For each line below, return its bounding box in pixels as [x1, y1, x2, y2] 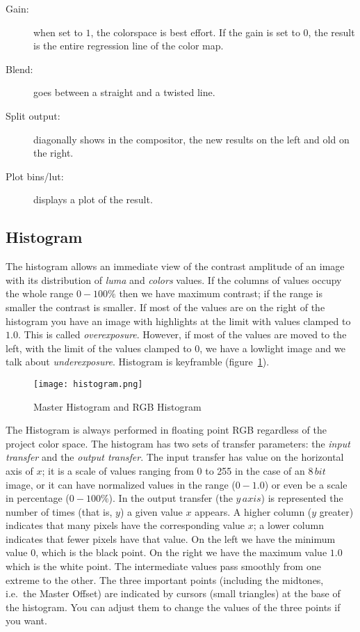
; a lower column [253, 518, 324, 532]
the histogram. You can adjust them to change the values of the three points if [6, 599, 341, 614]
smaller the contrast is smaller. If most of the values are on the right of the [6, 299, 325, 314]
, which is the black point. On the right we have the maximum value [35, 545, 327, 560]
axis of [6, 463, 33, 477]
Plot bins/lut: [6, 168, 64, 183]
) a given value [120, 504, 183, 519]
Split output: [6, 108, 60, 123]
